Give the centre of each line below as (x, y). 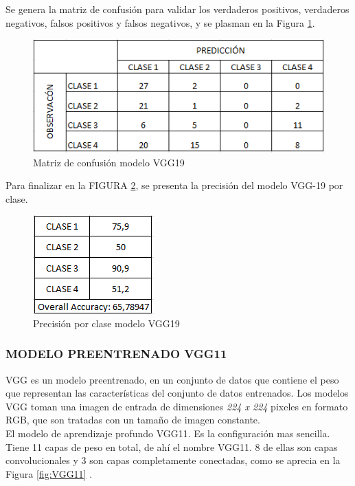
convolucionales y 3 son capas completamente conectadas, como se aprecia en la (173, 460)
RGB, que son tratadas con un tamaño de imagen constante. (133, 420)
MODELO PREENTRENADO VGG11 (116, 354)
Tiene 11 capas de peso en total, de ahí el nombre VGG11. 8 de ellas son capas (172, 446)
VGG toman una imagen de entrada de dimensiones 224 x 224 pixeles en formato (177, 406)
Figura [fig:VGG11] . (49, 473)
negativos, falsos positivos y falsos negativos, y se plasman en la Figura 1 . (160, 22)
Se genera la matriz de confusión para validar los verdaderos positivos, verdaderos (177, 9)
